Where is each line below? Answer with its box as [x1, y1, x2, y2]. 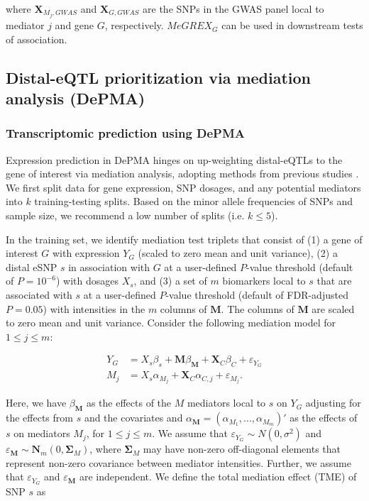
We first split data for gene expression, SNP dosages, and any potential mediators [6, 180, 361, 194]
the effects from [6, 410, 73, 425]
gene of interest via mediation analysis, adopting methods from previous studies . [6, 166, 359, 181]
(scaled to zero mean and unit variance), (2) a [138, 246, 338, 260]
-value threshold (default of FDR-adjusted [165, 287, 348, 302]
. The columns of [221, 301, 294, 316]
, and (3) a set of [133, 273, 207, 288]
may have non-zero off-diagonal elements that [143, 441, 341, 456]
